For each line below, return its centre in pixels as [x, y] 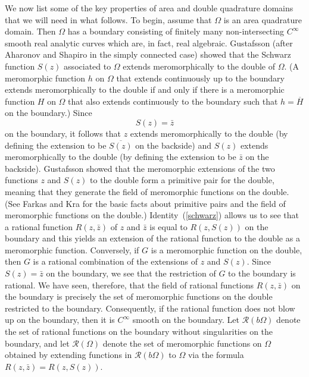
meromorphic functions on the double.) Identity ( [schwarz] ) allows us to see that [152, 215]
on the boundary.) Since [49, 113]
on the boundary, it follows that [63, 133]
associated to [88, 66]
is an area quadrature [263, 19]
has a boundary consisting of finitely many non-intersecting [176, 31]
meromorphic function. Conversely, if [72, 249]
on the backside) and [173, 145]
